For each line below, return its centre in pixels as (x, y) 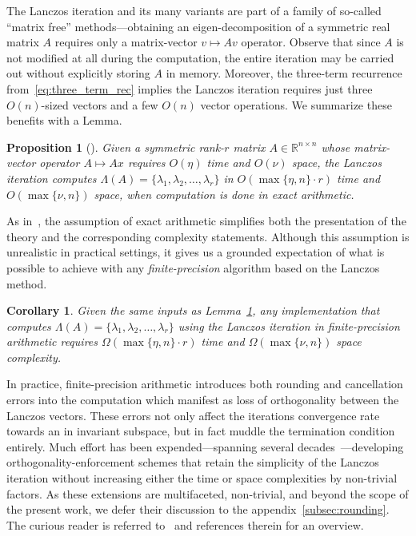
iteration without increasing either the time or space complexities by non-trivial (202, 478)
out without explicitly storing (78, 73)
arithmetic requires (52, 341)
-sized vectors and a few (100, 104)
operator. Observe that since (311, 42)
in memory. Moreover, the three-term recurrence (284, 73)
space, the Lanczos (336, 163)
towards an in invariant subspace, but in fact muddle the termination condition (201, 431)
